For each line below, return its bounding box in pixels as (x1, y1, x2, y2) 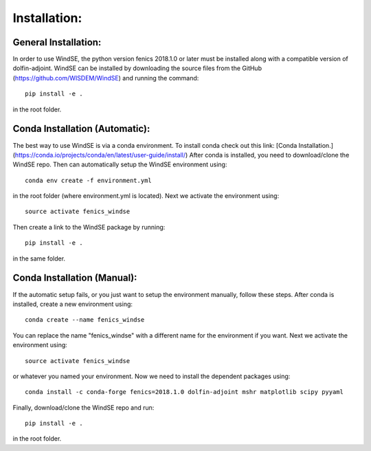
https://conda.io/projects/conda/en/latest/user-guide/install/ (14, 151, 185, 159)
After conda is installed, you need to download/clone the (189, 151, 350, 159)
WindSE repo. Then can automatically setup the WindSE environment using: (12, 160, 227, 168)
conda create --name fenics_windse (25, 316, 145, 324)
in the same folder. (12, 254, 65, 263)
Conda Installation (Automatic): (12, 123, 150, 135)
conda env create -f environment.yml (25, 176, 153, 184)
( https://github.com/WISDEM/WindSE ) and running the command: (12, 74, 199, 82)
